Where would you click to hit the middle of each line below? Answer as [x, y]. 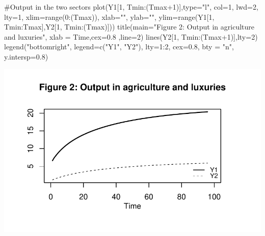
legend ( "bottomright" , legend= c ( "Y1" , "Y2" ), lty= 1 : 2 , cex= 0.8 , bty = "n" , [119, 47]
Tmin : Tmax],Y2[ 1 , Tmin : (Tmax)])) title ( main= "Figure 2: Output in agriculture [129, 27]
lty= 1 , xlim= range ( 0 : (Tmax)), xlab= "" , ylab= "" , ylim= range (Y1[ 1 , [109, 17]
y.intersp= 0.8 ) [26, 56]
